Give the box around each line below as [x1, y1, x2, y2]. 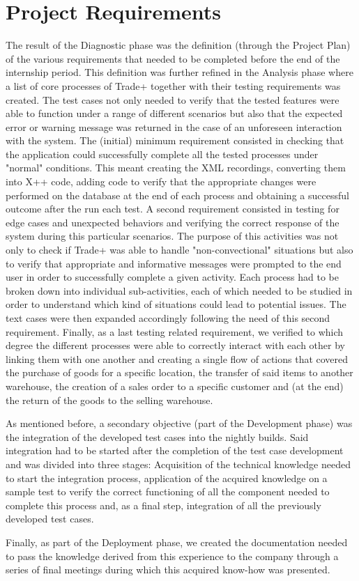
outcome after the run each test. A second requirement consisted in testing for [6, 201, 339, 216]
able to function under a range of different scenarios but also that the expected [6, 106, 343, 121]
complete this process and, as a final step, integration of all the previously [6, 497, 321, 512]
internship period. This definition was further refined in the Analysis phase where [6, 65, 353, 79]
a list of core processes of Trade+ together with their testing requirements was [6, 78, 341, 93]
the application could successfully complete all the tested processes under [6, 146, 319, 161]
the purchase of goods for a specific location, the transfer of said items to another [6, 365, 353, 380]
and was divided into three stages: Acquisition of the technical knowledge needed [6, 456, 351, 471]
